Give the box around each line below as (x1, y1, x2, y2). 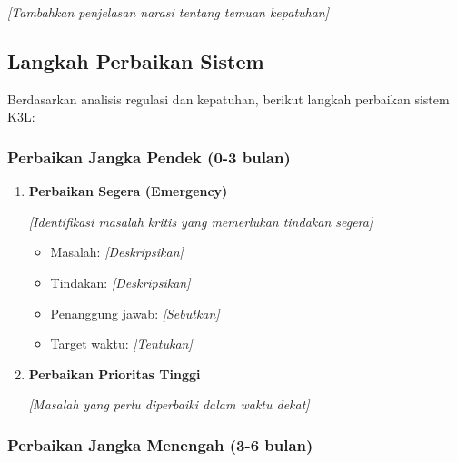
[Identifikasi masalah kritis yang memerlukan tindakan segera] (28, 211, 373, 231)
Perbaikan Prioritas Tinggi (28, 364, 201, 383)
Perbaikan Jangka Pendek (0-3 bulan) (7, 145, 291, 168)
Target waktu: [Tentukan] (50, 334, 193, 353)
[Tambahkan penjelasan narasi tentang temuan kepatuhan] (7, 3, 330, 21)
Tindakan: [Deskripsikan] (50, 272, 191, 291)
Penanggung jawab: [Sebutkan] (50, 303, 220, 322)
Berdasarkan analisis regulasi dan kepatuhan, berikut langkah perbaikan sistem (7, 89, 450, 108)
